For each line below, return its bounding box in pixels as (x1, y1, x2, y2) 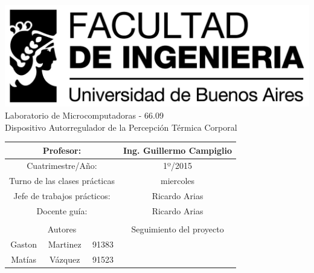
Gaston (10, 237, 37, 250)
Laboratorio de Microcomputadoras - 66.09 (5, 108, 164, 121)
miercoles (160, 174, 195, 187)
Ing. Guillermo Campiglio (123, 143, 232, 156)
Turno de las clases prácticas (9, 174, 115, 187)
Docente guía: (36, 204, 88, 217)
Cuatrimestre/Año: (27, 159, 97, 172)
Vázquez (49, 252, 80, 265)
